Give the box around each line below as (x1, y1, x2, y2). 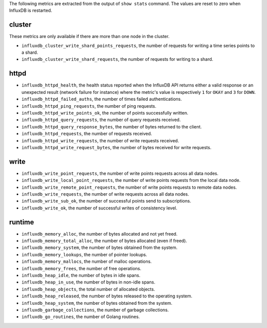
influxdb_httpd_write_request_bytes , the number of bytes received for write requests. (21, 144, 212, 150)
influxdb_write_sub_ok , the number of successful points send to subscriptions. (21, 198, 191, 204)
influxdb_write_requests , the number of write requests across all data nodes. (21, 191, 189, 197)
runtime (9, 218, 34, 226)
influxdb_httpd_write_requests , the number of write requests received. (21, 137, 179, 143)
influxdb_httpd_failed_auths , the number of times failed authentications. (21, 96, 182, 102)
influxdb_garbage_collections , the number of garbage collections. (21, 307, 169, 313)
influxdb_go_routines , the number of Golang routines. (21, 314, 140, 320)
